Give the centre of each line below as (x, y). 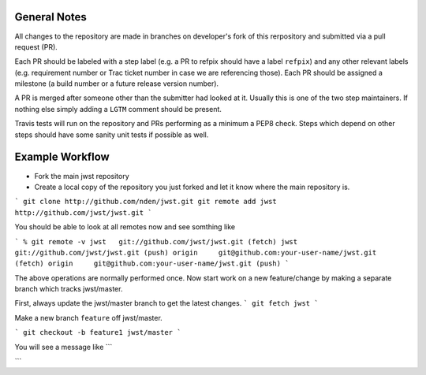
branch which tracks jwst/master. (69, 289)
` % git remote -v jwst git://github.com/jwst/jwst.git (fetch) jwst (156, 241)
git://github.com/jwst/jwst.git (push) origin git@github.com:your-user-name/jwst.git (196, 252)
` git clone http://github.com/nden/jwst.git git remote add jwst (146, 202)
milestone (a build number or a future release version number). (117, 84)
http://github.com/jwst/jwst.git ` (84, 212)
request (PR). (36, 46)
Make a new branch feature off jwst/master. (89, 317)
